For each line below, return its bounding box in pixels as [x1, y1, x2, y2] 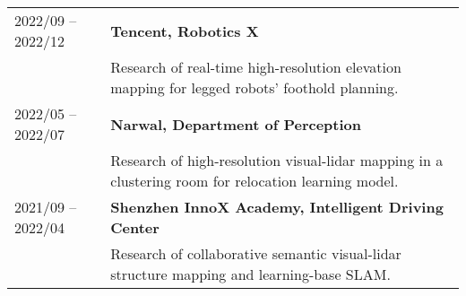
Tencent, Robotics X [110, 20, 259, 41]
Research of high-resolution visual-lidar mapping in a [110, 150, 444, 170]
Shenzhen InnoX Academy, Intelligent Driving [110, 196, 444, 217]
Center [110, 217, 160, 238]
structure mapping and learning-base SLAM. [110, 264, 391, 284]
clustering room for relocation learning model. [110, 170, 399, 191]
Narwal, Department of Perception [110, 113, 362, 135]
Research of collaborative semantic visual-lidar [110, 243, 401, 264]
